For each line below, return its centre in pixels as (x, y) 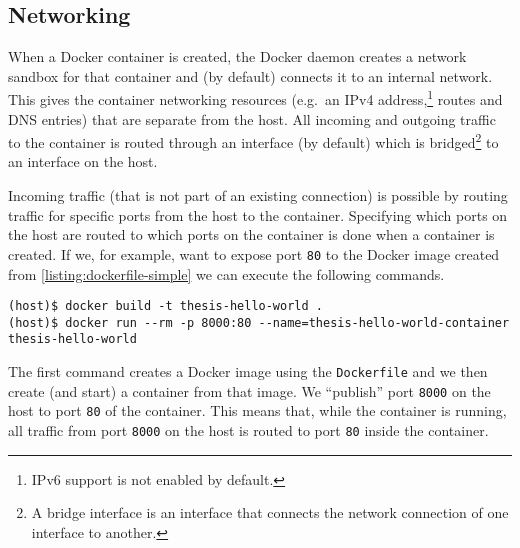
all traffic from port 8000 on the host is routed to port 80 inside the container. (248, 430)
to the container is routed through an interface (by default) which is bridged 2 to (253, 140)
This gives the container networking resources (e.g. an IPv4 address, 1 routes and (255, 98)
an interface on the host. (83, 161)
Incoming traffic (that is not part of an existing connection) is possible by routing (258, 195)
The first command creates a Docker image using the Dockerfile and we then (248, 371)
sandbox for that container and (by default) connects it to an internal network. (250, 75)
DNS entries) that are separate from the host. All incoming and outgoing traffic (252, 118)
